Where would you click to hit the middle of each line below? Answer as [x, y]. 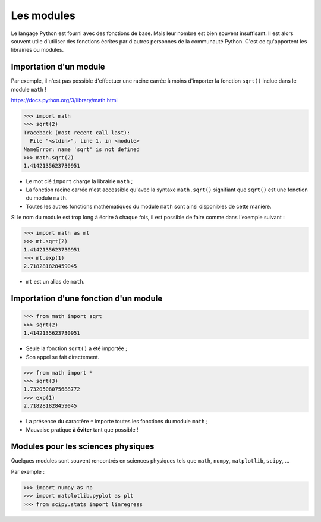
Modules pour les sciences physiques [83, 447]
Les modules [43, 15]
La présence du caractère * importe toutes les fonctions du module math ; [117, 422]
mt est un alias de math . [55, 282]
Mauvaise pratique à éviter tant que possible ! [82, 430]
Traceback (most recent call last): [77, 133]
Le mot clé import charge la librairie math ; [79, 181]
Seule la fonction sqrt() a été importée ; [77, 348]
